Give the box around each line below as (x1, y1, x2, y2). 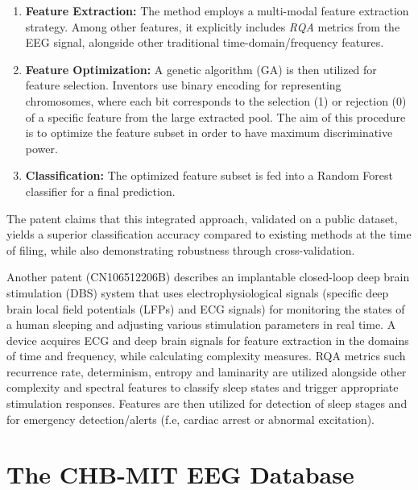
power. (25, 139, 58, 156)
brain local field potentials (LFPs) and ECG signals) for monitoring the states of (6, 300, 405, 317)
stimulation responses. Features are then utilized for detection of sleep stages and (6, 395, 408, 412)
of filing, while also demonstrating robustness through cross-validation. (6, 241, 355, 258)
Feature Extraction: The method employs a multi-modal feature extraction (25, 2, 409, 19)
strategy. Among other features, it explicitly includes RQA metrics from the (25, 18, 400, 35)
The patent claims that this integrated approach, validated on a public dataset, (6, 210, 398, 226)
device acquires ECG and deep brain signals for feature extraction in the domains (6, 331, 409, 348)
